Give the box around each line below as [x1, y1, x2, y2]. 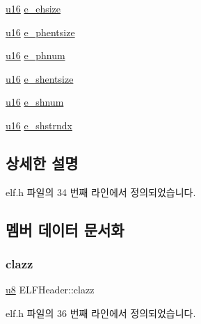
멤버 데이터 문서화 [6, 218, 124, 240]
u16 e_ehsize [6, 1, 61, 15]
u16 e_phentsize [6, 24, 75, 39]
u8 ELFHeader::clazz [6, 282, 95, 297]
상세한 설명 [6, 152, 79, 173]
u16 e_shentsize [6, 71, 74, 86]
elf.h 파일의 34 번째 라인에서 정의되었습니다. [6, 184, 196, 199]
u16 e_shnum [6, 95, 64, 109]
